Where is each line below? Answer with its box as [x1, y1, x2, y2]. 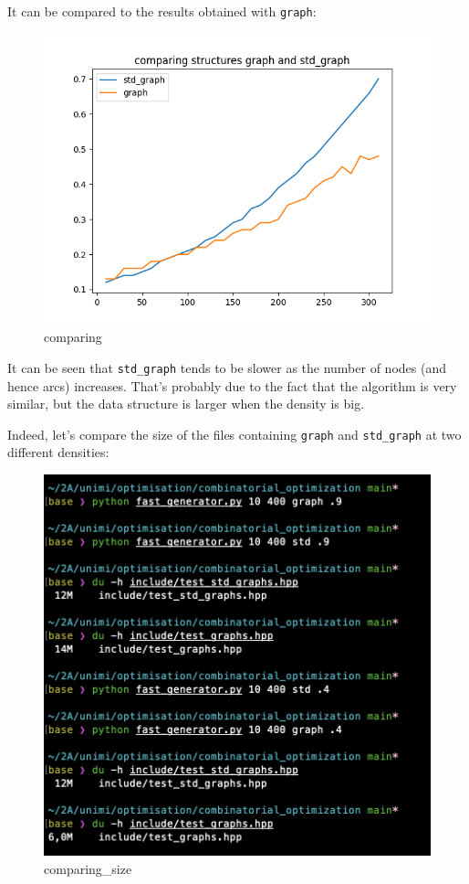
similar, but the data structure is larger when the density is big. [7, 394, 365, 413]
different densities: [7, 442, 109, 462]
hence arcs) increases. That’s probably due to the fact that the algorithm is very [7, 376, 457, 395]
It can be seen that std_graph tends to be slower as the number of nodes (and [7, 357, 446, 377]
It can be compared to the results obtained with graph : [7, 2, 317, 20]
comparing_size [44, 858, 132, 878]
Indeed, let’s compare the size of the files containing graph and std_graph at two [7, 424, 462, 443]
